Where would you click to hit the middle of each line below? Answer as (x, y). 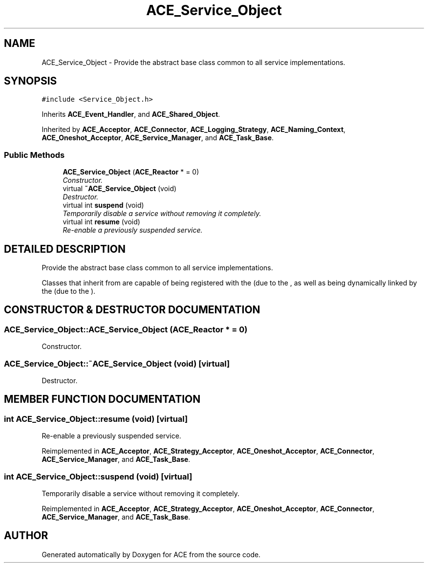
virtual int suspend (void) (103, 205)
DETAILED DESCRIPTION (65, 249)
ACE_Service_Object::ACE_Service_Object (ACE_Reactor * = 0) (126, 329)
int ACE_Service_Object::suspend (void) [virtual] (98, 476)
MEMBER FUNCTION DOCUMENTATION (102, 399)
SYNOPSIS (31, 81)
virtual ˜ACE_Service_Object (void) (120, 189)
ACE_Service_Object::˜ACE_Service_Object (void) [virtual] (117, 363)
